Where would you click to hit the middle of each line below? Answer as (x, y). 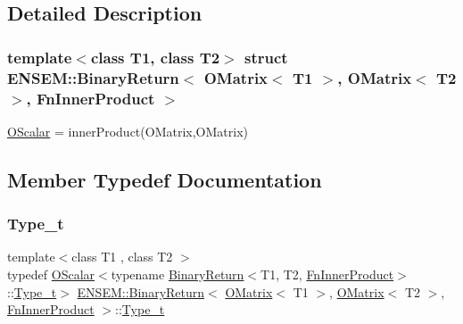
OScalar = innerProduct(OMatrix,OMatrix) (128, 131)
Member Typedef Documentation (165, 179)
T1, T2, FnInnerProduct (327, 274)
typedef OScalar (51, 274)
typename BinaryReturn (178, 274)
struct (266, 57)
